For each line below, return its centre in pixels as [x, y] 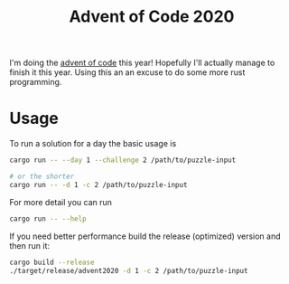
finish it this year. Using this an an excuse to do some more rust [127, 72]
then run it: [29, 245]
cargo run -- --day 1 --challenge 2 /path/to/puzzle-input [123, 160]
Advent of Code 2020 [152, 17]
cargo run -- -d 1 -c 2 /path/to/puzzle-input [98, 185]
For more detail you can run [61, 202]
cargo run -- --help [48, 219]
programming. [36, 82]
